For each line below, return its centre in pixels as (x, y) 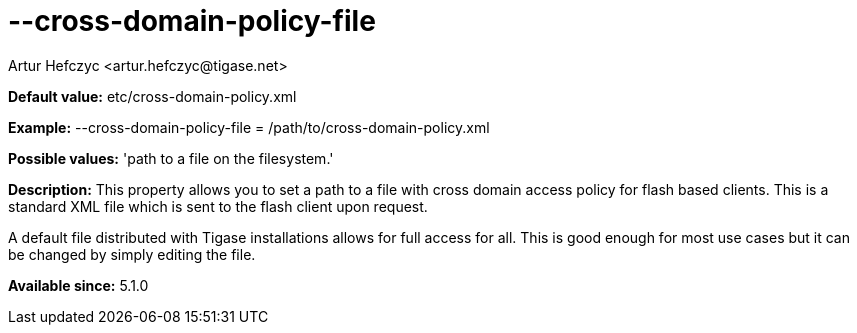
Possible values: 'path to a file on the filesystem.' (171, 158)
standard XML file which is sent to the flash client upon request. (218, 206)
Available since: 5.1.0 (78, 285)
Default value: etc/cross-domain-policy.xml (152, 96)
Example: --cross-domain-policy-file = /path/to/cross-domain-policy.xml (249, 127)
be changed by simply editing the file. (132, 254)
